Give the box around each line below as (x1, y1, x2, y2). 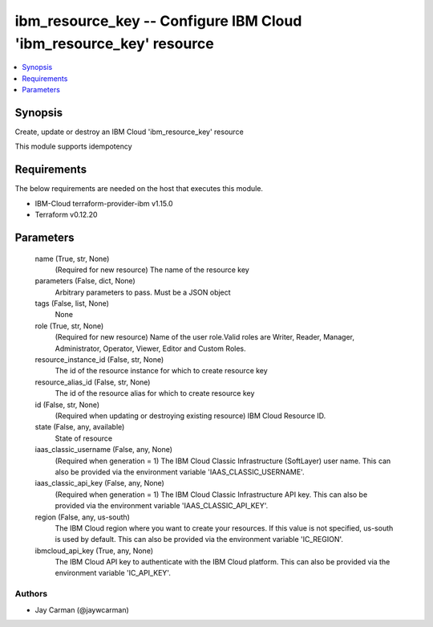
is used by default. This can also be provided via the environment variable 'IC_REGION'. (55, 535, 344, 544)
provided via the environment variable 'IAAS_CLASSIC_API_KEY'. (55, 501, 269, 511)
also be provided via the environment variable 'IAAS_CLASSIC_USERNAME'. (55, 466, 305, 477)
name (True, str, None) (34, 254, 110, 263)
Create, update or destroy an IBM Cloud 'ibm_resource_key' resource (14, 127, 244, 136)
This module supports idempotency (14, 141, 132, 152)
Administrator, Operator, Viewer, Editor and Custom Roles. (55, 344, 246, 353)
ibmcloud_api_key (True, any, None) (34, 546, 154, 556)
